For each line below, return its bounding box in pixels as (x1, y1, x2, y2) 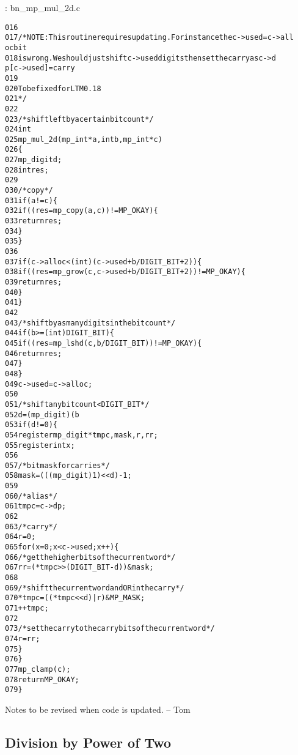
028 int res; (5, 165, 49, 174)
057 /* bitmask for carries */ (5, 461, 110, 470)
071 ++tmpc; (5, 604, 49, 612)
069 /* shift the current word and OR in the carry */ (5, 583, 184, 592)
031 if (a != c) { (5, 196, 57, 205)
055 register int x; (5, 441, 75, 450)
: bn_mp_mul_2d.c (5, 1, 80, 13)
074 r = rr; (5, 634, 40, 643)
